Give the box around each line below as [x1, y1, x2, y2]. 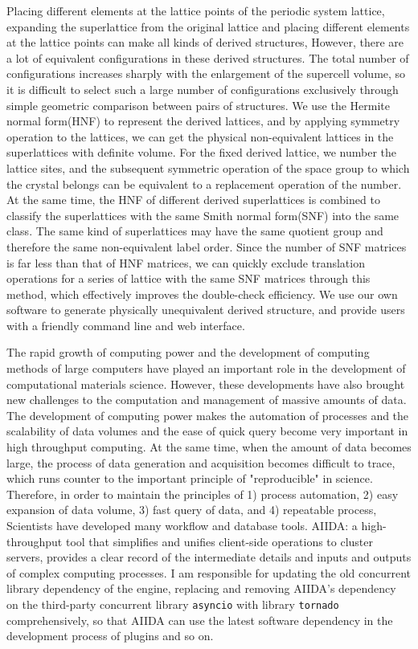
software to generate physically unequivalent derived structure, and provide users [6, 301, 405, 318]
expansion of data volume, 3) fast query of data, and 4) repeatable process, [6, 501, 377, 518]
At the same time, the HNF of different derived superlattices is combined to [6, 191, 380, 208]
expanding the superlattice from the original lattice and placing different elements [6, 18, 410, 35]
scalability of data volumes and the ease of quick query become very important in [6, 422, 408, 439]
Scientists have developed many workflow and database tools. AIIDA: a [6, 517, 358, 533]
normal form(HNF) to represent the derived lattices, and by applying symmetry [6, 112, 400, 129]
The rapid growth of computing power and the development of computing [6, 344, 370, 361]
